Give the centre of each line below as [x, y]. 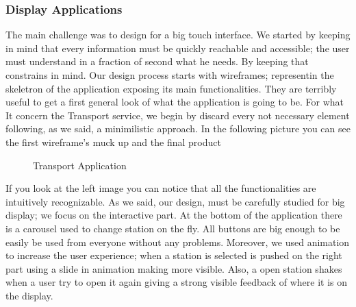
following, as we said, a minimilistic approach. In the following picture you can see [178, 128]
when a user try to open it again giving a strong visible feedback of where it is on [177, 282]
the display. [29, 295]
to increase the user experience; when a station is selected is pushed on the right [174, 255]
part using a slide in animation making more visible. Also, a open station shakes [174, 268]
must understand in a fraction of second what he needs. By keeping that [157, 61]
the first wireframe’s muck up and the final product [113, 142]
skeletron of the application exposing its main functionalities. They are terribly [171, 88]
